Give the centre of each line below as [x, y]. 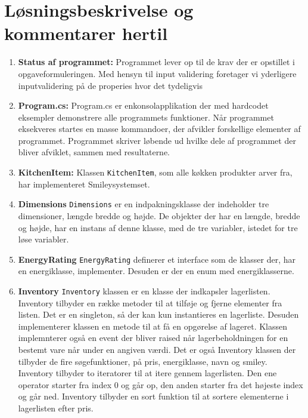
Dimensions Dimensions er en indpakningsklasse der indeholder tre [144, 204]
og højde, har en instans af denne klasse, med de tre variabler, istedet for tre [158, 227]
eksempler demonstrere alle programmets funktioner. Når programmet [146, 117]
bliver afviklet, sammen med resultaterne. [94, 152]
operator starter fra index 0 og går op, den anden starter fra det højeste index [161, 384]
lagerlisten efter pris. [56, 408]
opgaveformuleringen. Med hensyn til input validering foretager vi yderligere [157, 73]
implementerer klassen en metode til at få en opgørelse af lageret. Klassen [153, 326]
